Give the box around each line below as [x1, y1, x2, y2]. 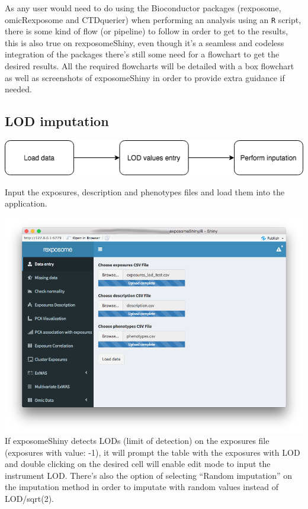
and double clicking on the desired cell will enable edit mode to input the [5, 458, 271, 470]
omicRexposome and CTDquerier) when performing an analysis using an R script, [5, 13, 301, 25]
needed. [5, 83, 32, 95]
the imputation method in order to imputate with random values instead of [5, 481, 278, 493]
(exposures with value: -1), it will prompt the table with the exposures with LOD [5, 446, 300, 458]
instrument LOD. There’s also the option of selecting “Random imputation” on [5, 469, 293, 481]
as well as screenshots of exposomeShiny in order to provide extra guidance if [5, 71, 285, 83]
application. [5, 197, 47, 210]
